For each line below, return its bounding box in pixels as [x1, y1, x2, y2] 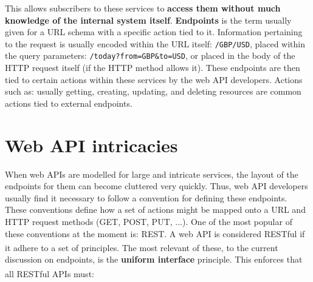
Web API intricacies [5, 132, 178, 157]
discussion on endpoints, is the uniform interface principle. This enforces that [5, 253, 303, 266]
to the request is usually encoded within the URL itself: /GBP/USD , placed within [5, 37, 305, 50]
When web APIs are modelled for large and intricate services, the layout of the [5, 167, 298, 180]
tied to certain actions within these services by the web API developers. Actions [5, 73, 303, 86]
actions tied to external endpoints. [5, 96, 132, 109]
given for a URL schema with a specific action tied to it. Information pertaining [5, 25, 303, 38]
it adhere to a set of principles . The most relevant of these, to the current [5, 241, 278, 253]
